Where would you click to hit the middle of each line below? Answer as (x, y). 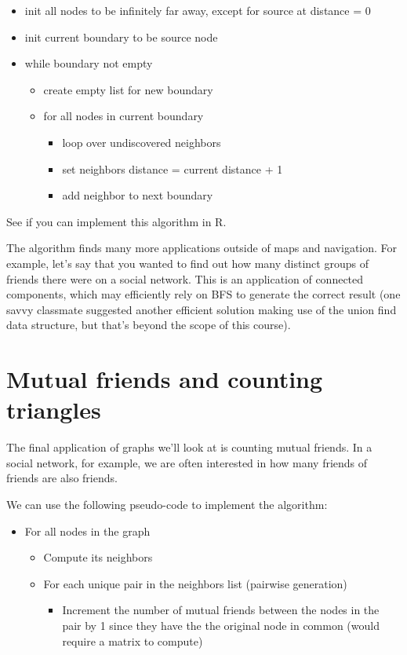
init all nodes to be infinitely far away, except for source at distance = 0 (198, 10)
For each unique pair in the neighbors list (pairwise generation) (195, 583)
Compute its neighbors (98, 557)
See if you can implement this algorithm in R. (116, 221)
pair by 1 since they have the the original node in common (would (221, 625)
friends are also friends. (62, 478)
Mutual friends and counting (165, 379)
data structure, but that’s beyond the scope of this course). (149, 325)
